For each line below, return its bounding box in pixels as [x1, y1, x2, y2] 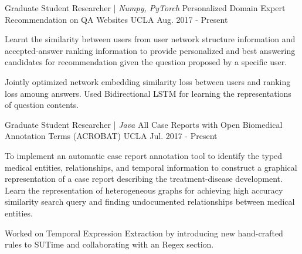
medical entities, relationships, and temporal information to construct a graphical [5, 161, 297, 173]
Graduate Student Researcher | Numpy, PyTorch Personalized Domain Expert [5, 2, 286, 13]
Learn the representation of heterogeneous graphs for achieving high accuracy [5, 184, 283, 196]
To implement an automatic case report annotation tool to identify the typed [5, 149, 283, 161]
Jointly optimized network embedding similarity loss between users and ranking [5, 75, 291, 87]
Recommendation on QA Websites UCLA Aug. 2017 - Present [5, 13, 228, 25]
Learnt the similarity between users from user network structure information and [5, 33, 296, 45]
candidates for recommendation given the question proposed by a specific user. [5, 56, 287, 68]
